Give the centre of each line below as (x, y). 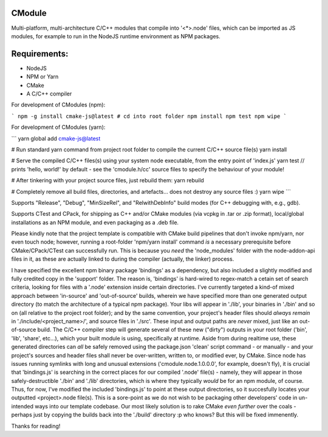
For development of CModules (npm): (58, 105)
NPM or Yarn (43, 77)
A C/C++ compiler (49, 94)
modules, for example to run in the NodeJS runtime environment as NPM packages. (116, 36)
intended (22, 406)
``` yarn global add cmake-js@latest (56, 138)
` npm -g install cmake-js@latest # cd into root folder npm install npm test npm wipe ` (149, 116)
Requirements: (40, 54)
